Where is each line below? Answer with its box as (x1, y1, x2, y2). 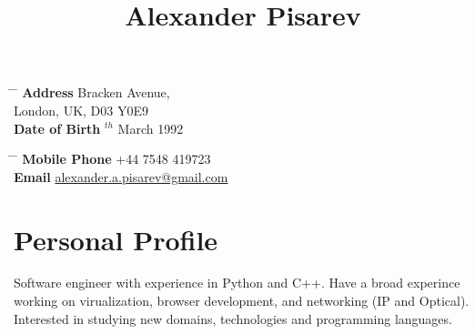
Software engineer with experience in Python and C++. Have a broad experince (14, 273, 460, 292)
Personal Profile (14, 220, 218, 258)
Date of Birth (14, 118, 101, 137)
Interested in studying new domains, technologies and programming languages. (14, 309, 452, 328)
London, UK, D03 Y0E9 (14, 100, 148, 119)
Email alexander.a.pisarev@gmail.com (14, 167, 228, 186)
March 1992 (117, 118, 184, 137)
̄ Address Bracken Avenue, (14, 83, 170, 102)
